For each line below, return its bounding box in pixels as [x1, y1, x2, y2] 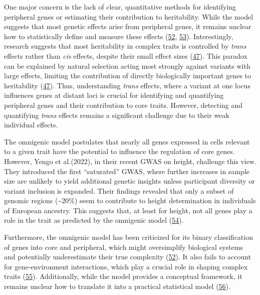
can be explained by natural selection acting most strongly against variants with [4, 60, 250, 71]
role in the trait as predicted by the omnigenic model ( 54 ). [4, 215, 184, 225]
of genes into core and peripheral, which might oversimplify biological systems [4, 241, 243, 252]
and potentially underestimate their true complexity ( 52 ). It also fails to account [4, 251, 251, 262]
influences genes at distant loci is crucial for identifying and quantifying [4, 90, 224, 100]
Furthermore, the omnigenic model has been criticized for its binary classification [4, 232, 253, 242]
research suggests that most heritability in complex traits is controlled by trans [4, 41, 246, 51]
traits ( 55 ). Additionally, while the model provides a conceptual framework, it [4, 271, 242, 281]
